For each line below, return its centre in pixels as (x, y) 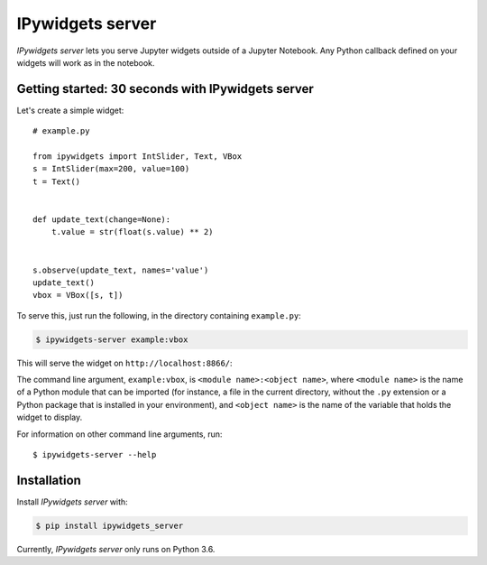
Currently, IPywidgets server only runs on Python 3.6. (116, 549)
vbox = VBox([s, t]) (78, 295)
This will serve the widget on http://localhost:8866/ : (125, 363)
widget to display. (50, 417)
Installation (49, 480)
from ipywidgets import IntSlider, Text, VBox (138, 157)
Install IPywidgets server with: (72, 502)
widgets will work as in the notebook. (86, 62)
